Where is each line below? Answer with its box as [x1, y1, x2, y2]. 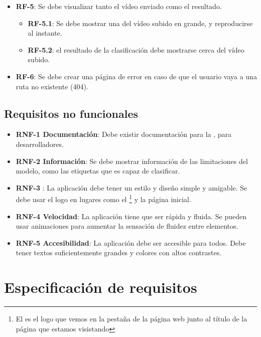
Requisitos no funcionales [4, 105, 139, 121]
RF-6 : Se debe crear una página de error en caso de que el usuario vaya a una [16, 71, 257, 81]
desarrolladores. [16, 138, 64, 149]
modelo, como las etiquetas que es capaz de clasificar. [16, 165, 180, 176]
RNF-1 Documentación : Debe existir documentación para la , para [16, 129, 232, 139]
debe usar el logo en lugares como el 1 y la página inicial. [16, 193, 191, 204]
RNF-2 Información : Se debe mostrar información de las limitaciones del [16, 155, 248, 166]
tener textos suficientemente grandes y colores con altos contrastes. [16, 247, 222, 258]
